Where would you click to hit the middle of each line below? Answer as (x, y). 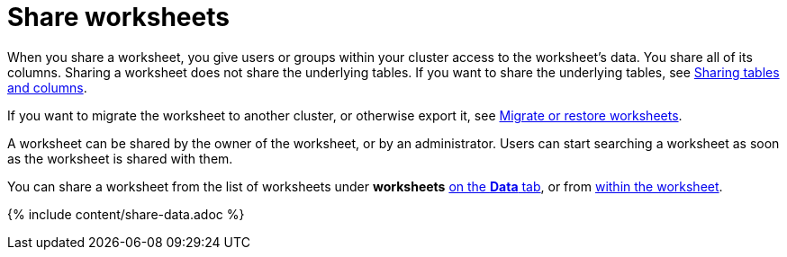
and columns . (47, 87)
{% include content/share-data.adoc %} (126, 214)
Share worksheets (118, 17)
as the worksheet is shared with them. (120, 158)
